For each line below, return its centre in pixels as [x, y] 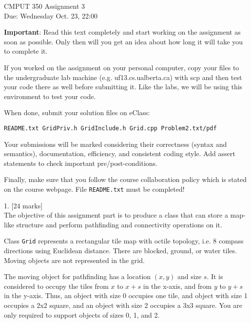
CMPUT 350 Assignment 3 [44, 6]
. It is [215, 276]
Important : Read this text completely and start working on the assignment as [122, 32]
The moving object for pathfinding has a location [77, 276]
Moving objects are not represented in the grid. [74, 260]
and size [190, 276]
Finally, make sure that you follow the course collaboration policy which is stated [125, 179]
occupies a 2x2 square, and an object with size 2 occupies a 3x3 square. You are [123, 305]
